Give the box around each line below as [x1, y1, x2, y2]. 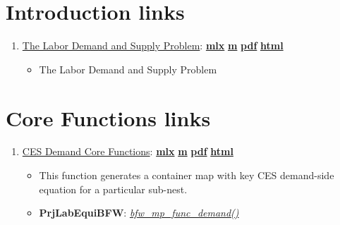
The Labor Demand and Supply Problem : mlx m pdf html [22, 38, 284, 53]
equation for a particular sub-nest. [39, 181, 188, 196]
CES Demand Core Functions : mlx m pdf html [22, 144, 233, 159]
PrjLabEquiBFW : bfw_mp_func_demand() [39, 205, 239, 220]
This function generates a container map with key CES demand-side [39, 168, 334, 183]
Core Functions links [6, 103, 211, 132]
